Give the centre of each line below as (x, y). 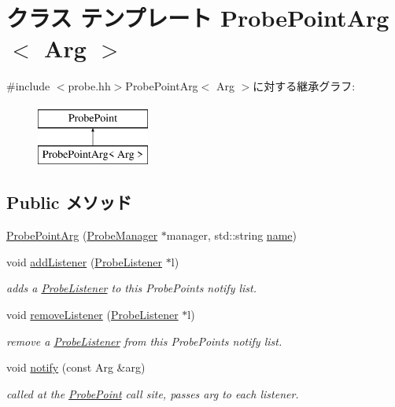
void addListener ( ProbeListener (85, 261)
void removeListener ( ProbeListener (92, 315)
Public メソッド (69, 202)
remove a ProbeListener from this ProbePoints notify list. (144, 341)
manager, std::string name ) (231, 235)
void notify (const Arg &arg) (76, 367)
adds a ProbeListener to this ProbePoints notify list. (132, 288)
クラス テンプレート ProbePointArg (198, 18)
